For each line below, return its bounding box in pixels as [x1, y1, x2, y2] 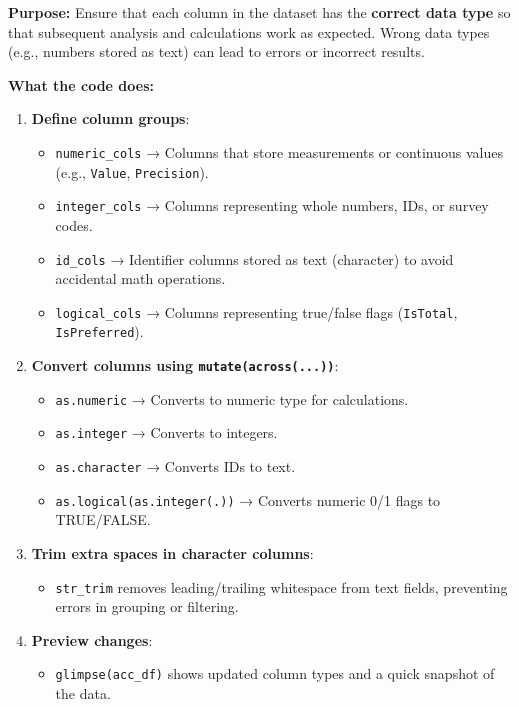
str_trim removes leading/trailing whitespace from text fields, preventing [55, 576, 508, 597]
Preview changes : [31, 629, 153, 650]
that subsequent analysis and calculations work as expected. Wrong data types [8, 21, 490, 42]
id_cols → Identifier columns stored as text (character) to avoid [55, 248, 454, 269]
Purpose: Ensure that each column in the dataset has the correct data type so [8, 2, 511, 22]
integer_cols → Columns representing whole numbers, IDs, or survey [55, 195, 489, 216]
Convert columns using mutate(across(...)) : [31, 355, 339, 376]
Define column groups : [31, 108, 190, 129]
